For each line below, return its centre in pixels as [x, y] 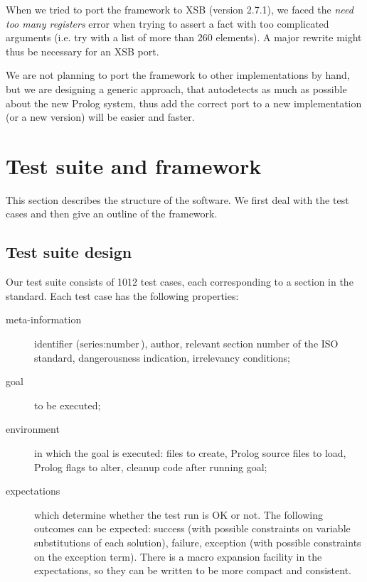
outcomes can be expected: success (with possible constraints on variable [192, 528]
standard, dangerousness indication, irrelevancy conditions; [162, 357]
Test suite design [69, 252]
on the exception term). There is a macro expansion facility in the [178, 556]
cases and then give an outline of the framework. [112, 214]
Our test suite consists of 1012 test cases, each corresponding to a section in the [180, 282]
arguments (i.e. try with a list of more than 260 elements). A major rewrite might [184, 37]
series [92, 345]
